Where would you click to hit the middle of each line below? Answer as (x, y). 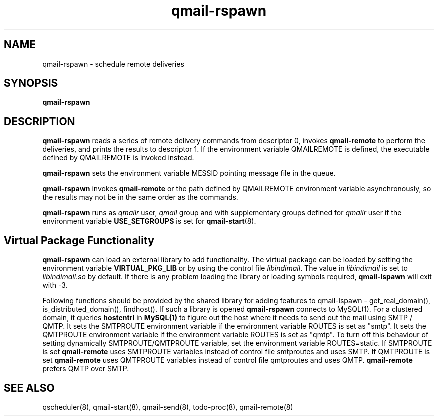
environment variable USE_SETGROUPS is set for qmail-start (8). (149, 221)
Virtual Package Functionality (79, 240)
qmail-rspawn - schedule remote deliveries (113, 64)
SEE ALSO (29, 388)
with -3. (55, 285)
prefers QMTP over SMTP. (86, 369)
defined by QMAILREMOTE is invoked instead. (118, 158)
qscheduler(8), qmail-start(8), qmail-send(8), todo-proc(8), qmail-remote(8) (168, 407)
